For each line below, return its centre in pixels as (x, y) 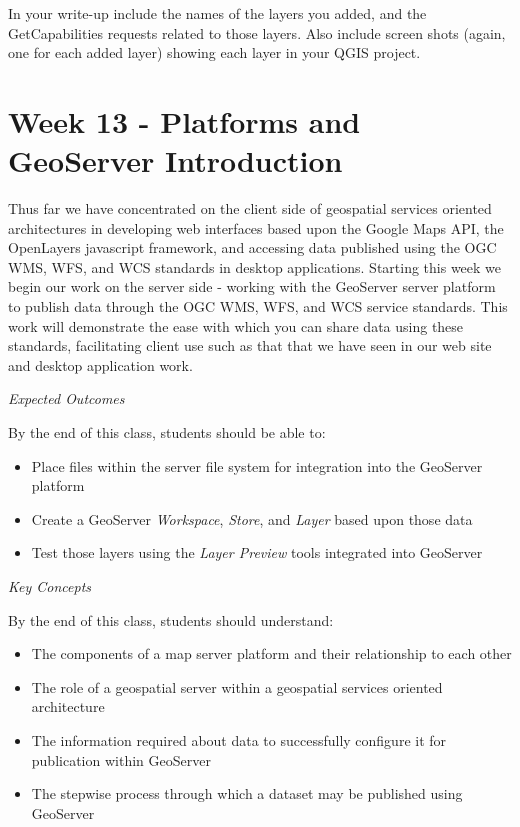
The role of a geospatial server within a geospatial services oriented (237, 686)
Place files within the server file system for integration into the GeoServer (257, 465)
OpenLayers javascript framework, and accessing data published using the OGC (252, 247)
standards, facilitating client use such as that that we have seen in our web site (250, 345)
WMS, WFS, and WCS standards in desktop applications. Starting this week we (255, 266)
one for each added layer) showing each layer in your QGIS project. (214, 52)
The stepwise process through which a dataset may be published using (247, 793)
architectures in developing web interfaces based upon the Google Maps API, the (256, 227)
